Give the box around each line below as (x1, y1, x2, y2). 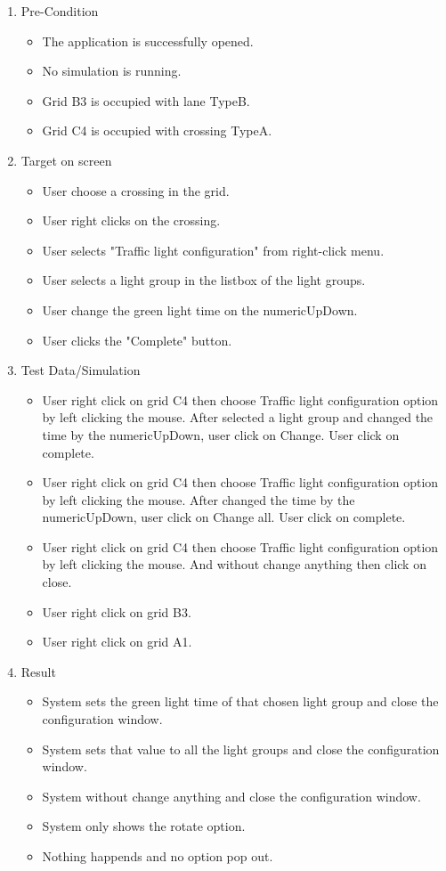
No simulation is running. (42, 61, 182, 80)
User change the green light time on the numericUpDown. (42, 300, 358, 319)
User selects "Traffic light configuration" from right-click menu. (42, 240, 385, 259)
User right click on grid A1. (42, 632, 192, 651)
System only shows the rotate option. (42, 817, 246, 835)
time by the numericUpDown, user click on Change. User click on (42, 425, 400, 444)
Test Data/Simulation (20, 361, 141, 379)
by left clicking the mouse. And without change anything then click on (42, 555, 426, 574)
